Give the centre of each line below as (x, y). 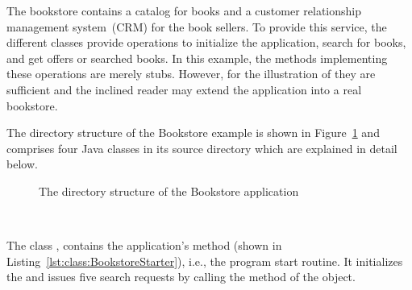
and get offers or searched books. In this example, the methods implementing (197, 58)
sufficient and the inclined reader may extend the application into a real (184, 89)
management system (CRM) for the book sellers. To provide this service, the (197, 26)
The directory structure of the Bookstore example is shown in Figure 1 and (193, 133)
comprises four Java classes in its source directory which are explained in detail (202, 148)
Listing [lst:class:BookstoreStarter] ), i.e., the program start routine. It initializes (205, 261)
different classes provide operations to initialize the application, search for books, (206, 42)
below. (22, 164)
